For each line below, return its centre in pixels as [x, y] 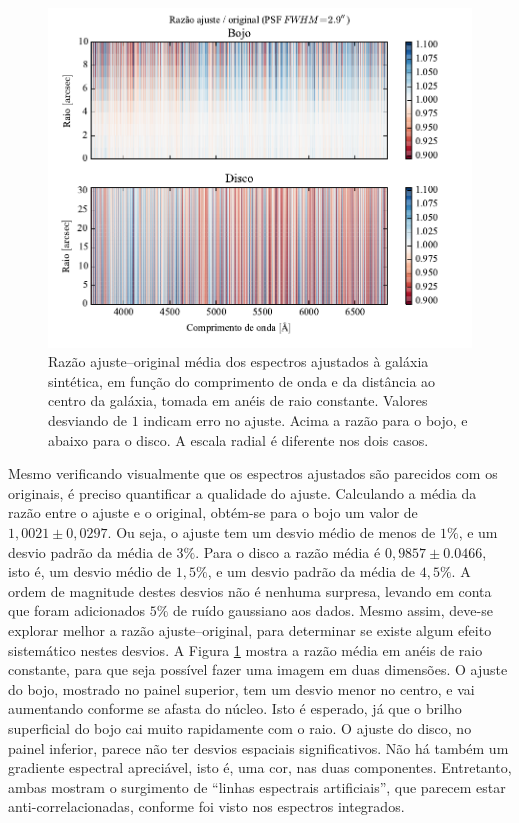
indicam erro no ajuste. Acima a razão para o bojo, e [305, 420]
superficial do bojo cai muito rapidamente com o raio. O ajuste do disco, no [240, 727]
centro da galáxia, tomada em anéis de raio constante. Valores [238, 400]
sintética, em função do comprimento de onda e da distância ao [242, 380]
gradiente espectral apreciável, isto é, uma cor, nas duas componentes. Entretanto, [260, 767]
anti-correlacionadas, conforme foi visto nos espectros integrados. [206, 806]
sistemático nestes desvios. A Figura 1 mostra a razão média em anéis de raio [245, 649]
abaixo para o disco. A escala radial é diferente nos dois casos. [238, 439]
